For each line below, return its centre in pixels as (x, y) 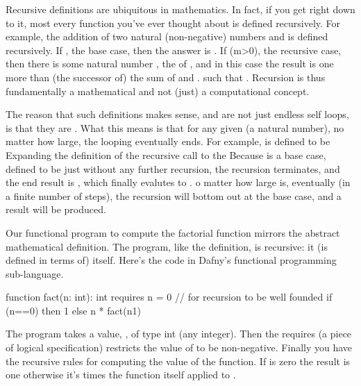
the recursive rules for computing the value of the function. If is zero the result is (178, 361)
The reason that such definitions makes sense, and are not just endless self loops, (177, 114)
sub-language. (35, 273)
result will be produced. (56, 209)
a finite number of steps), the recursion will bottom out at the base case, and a (174, 195)
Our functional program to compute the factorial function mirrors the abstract (173, 232)
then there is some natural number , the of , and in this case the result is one (170, 64)
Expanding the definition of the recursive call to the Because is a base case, (166, 154)
